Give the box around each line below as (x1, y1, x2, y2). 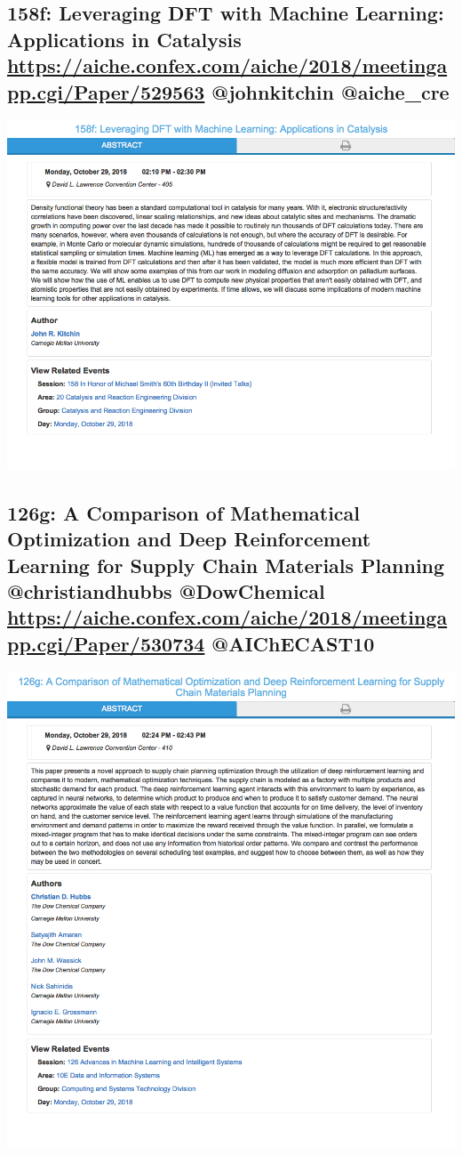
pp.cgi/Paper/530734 (7, 629, 205, 657)
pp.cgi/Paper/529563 (7, 77, 205, 105)
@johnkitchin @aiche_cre (211, 77, 450, 105)
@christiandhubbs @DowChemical (7, 577, 325, 604)
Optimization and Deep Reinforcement (7, 525, 371, 553)
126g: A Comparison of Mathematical (7, 498, 361, 526)
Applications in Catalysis (7, 25, 242, 52)
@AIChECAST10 (211, 629, 375, 657)
